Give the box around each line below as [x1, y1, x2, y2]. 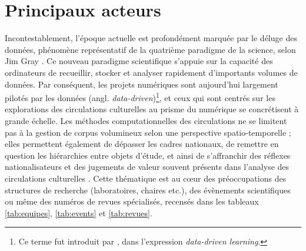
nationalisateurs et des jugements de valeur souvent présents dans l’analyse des [5, 160, 290, 173]
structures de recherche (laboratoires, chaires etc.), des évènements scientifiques [5, 183, 291, 196]
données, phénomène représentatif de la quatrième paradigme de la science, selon [5, 43, 296, 55]
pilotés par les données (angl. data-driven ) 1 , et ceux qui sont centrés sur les [5, 90, 275, 103]
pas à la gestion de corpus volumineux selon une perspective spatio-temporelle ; [5, 126, 291, 138]
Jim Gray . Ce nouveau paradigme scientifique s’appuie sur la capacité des [5, 55, 273, 67]
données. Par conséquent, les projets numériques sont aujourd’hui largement [5, 78, 278, 90]
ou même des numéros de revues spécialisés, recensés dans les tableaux [5, 195, 259, 208]
